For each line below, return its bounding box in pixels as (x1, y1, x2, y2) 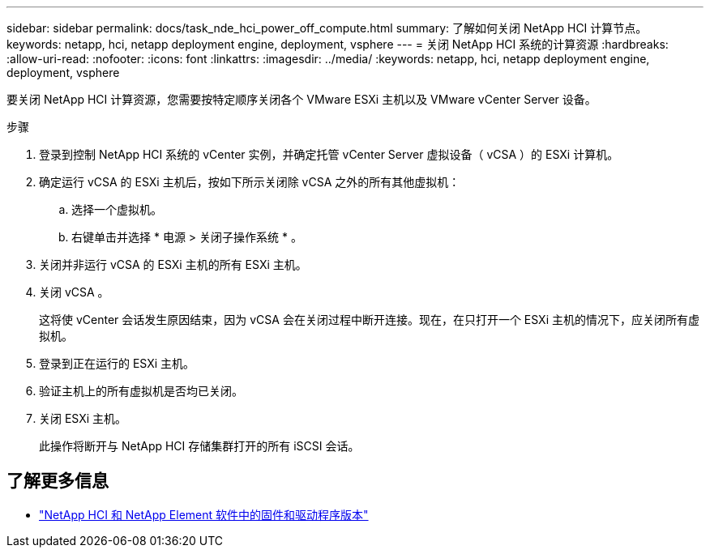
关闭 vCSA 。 (39, 285, 109, 299)
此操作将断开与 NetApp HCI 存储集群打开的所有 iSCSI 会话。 (39, 439, 360, 453)
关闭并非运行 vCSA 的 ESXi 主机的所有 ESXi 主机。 (39, 258, 307, 271)
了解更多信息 (6, 471, 109, 492)
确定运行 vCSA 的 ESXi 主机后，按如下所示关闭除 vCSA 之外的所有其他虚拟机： (39, 175, 460, 189)
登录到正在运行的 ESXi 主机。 (39, 356, 195, 370)
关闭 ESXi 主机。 (39, 411, 127, 425)
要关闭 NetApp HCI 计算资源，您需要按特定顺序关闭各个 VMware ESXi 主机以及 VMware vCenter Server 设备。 (6, 92, 597, 106)
